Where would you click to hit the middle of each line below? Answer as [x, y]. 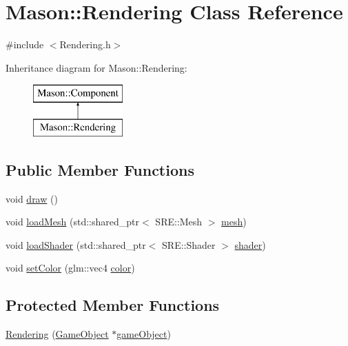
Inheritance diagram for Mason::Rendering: [96, 67]
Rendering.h [85, 44]
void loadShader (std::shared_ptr [76, 244]
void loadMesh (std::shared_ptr [73, 222]
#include [25, 44]
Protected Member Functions [113, 305]
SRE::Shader [189, 244]
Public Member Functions [100, 169]
